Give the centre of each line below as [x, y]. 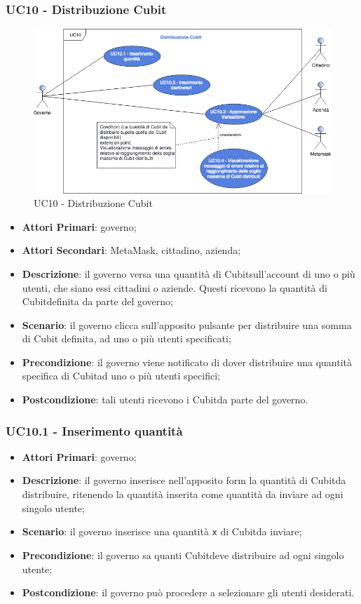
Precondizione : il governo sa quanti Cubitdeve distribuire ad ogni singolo [183, 555]
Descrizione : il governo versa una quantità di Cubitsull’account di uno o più [189, 273]
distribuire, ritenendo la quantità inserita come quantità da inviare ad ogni [183, 494]
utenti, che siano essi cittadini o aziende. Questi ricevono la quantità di [175, 287]
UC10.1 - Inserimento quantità [94, 430]
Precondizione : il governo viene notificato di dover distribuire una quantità [187, 362]
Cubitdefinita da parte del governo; [97, 301]
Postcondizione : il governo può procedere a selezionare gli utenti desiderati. [188, 592]
